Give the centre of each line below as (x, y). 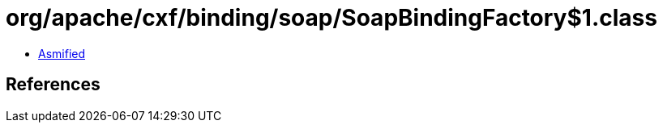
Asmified (62, 53)
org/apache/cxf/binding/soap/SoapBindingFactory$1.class (331, 18)
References (53, 85)
